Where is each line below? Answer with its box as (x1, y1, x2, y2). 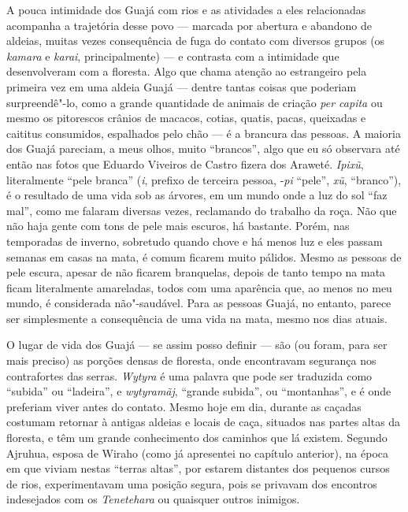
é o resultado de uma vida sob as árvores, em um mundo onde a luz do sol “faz (6, 187, 388, 203)
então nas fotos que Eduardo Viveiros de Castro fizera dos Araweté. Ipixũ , (6, 155, 364, 172)
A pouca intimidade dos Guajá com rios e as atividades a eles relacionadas (6, 2, 366, 17)
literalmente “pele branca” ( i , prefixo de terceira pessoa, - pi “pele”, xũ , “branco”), (6, 171, 402, 187)
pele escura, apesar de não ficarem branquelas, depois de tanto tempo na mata (6, 264, 386, 280)
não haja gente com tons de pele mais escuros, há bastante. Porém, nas (6, 217, 350, 234)
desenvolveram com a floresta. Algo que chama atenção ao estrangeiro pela (6, 63, 367, 80)
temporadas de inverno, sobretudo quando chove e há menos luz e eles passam (6, 232, 383, 249)
